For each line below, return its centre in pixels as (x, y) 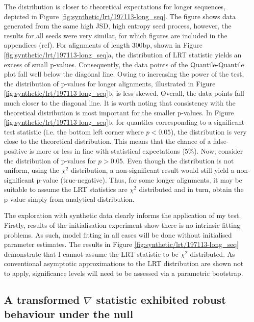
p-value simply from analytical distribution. (69, 199)
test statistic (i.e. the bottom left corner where (74, 131)
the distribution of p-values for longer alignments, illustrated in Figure (110, 83)
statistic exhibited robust (161, 300)
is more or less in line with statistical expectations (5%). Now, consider (136, 150)
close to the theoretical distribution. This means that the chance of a (107, 141)
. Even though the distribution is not (178, 160)
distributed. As (213, 254)
